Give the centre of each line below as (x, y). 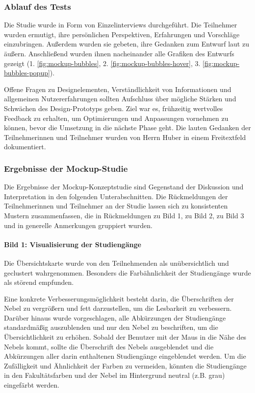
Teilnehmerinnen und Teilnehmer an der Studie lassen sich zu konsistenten (116, 206)
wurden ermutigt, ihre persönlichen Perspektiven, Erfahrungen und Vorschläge (122, 34)
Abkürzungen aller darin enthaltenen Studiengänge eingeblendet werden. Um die (125, 356)
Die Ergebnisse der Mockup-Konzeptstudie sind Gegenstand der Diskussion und (124, 187)
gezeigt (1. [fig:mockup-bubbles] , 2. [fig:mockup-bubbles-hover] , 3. (102, 63)
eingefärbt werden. (32, 385)
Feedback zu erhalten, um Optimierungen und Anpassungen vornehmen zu (116, 118)
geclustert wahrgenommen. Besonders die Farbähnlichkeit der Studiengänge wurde (127, 272)
